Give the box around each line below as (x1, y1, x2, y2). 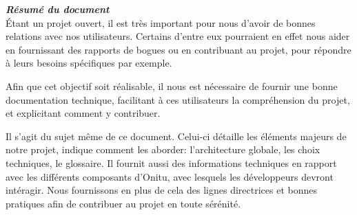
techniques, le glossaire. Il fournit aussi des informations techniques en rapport (6, 155, 337, 170)
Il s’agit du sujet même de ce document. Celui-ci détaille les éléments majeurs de (6, 128, 347, 143)
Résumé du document (6, 2, 110, 16)
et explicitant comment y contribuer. (6, 106, 161, 120)
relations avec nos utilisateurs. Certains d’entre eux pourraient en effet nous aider (6, 29, 350, 43)
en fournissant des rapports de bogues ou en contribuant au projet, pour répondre (6, 42, 351, 56)
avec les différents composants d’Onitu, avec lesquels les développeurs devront (6, 169, 334, 183)
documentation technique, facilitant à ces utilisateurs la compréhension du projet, (6, 92, 350, 106)
